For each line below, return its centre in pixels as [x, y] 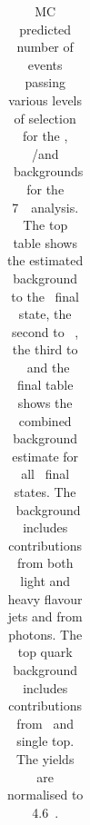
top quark [45, 652]
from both [45, 563]
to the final [45, 296]
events [45, 64]
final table [45, 385]
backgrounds [48, 171]
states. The [45, 492]
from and [45, 723]
